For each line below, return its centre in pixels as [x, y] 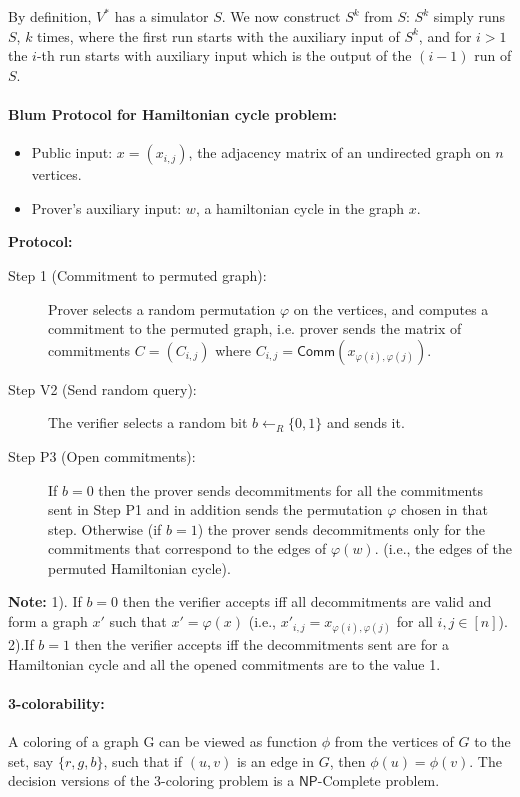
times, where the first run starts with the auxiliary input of [218, 35]
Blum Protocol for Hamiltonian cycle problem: [173, 113]
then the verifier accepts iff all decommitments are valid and [307, 601]
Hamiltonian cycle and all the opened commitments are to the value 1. [224, 663]
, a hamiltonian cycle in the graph [299, 207]
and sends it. [365, 422]
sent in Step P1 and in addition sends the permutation [215, 509]
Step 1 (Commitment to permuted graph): [137, 274]
